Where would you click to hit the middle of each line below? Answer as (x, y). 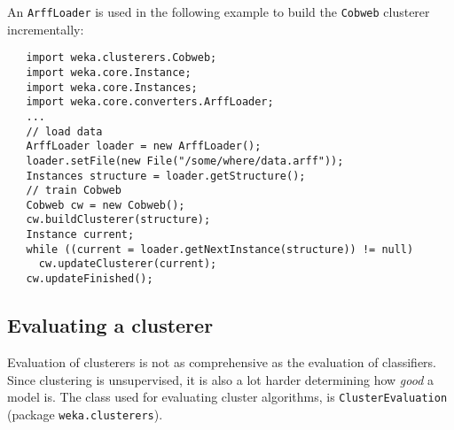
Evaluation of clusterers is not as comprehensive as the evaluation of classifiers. (222, 361)
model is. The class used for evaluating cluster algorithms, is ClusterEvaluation (227, 397)
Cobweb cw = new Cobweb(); (106, 205)
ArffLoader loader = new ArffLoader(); (144, 146)
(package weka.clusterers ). (85, 414)
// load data (64, 131)
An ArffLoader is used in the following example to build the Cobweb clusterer (219, 12)
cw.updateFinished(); (90, 279)
